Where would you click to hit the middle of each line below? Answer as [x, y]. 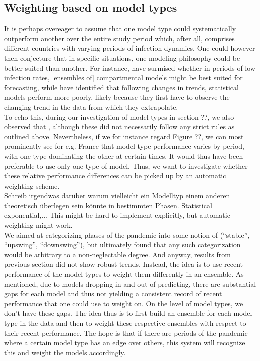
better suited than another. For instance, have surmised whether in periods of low [130, 67]
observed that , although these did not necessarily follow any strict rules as [119, 127]
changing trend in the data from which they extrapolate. [91, 107]
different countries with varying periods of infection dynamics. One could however [130, 48]
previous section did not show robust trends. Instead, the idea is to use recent [123, 264]
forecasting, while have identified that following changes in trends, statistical [121, 87]
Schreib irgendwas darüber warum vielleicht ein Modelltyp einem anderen [117, 195]
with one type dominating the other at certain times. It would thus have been [124, 156]
